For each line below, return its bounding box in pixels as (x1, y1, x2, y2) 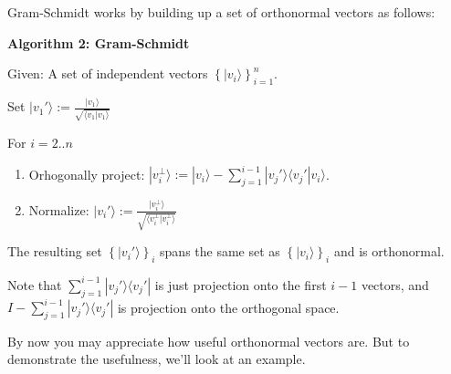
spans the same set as (160, 242, 280, 261)
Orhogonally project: (28, 164, 145, 183)
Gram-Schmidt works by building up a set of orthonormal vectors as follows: (7, 3, 435, 21)
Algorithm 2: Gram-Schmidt (7, 33, 190, 52)
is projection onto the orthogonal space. (117, 297, 340, 317)
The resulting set (7, 242, 102, 261)
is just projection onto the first (154, 275, 327, 294)
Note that (7, 275, 62, 294)
